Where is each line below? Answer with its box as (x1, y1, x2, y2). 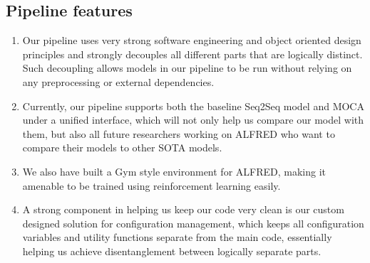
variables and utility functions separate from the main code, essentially (22, 230, 332, 245)
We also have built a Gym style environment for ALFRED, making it (22, 163, 326, 178)
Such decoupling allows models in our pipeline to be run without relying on (22, 60, 352, 75)
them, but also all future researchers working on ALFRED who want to (22, 126, 335, 141)
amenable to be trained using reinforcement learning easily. (22, 178, 281, 193)
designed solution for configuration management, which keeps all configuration (22, 215, 364, 230)
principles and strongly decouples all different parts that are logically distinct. (22, 46, 363, 61)
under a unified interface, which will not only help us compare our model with (22, 112, 364, 127)
